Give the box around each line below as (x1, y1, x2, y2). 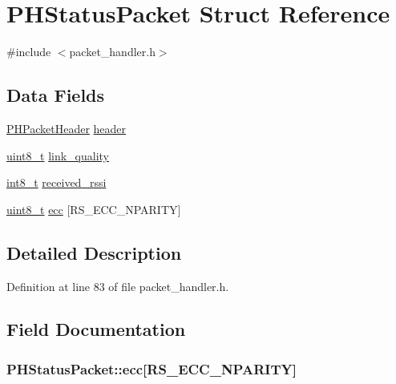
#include (6, 43, 51, 60)
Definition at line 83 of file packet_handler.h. (6, 277, 229, 294)
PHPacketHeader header (6, 119, 127, 136)
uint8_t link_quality (6, 147, 110, 164)
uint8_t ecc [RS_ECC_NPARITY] (6, 200, 181, 217)
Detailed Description (6, 240, 182, 265)
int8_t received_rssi (6, 174, 107, 191)
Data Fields (6, 83, 105, 107)
